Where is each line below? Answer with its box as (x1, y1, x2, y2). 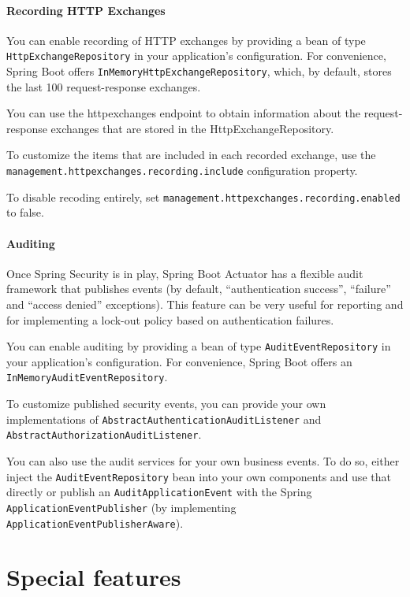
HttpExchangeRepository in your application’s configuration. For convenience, (6, 47, 386, 64)
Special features (6, 561, 181, 593)
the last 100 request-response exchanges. (6, 78, 201, 95)
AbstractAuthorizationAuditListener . (6, 426, 202, 443)
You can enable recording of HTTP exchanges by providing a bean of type (6, 32, 366, 48)
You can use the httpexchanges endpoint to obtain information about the (6, 105, 361, 121)
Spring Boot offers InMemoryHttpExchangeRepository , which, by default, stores (6, 63, 392, 80)
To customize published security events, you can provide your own (6, 395, 326, 412)
